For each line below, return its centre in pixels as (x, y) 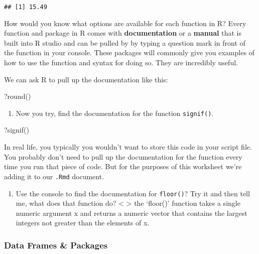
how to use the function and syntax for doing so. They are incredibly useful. (121, 62)
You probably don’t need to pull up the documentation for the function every (123, 156)
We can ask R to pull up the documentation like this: (86, 79)
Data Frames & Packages (56, 245)
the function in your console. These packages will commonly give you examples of (129, 52)
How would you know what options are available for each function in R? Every (125, 23)
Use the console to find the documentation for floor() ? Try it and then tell (133, 193)
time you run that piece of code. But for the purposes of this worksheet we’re (123, 166)
